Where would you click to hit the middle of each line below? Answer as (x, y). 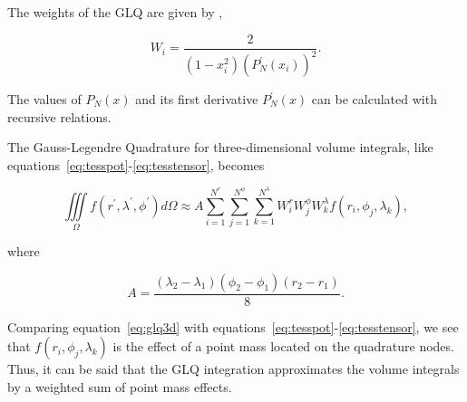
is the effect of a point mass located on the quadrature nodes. (283, 346)
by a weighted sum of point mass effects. (120, 386)
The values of (44, 99)
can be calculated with (374, 99)
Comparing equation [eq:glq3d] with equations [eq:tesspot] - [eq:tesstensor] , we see (233, 326)
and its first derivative (197, 99)
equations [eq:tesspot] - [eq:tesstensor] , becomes (136, 164)
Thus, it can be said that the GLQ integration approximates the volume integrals (233, 369)
